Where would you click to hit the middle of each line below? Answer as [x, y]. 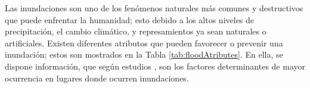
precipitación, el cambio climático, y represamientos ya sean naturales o [136, 31]
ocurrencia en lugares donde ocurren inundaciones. [97, 78]
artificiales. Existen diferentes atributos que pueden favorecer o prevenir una [144, 43]
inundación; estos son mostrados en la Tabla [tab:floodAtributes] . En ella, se [144, 54]
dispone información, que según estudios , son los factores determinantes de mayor [155, 66]
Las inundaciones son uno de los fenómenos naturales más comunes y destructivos [154, 8]
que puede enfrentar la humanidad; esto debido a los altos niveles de [130, 19]
